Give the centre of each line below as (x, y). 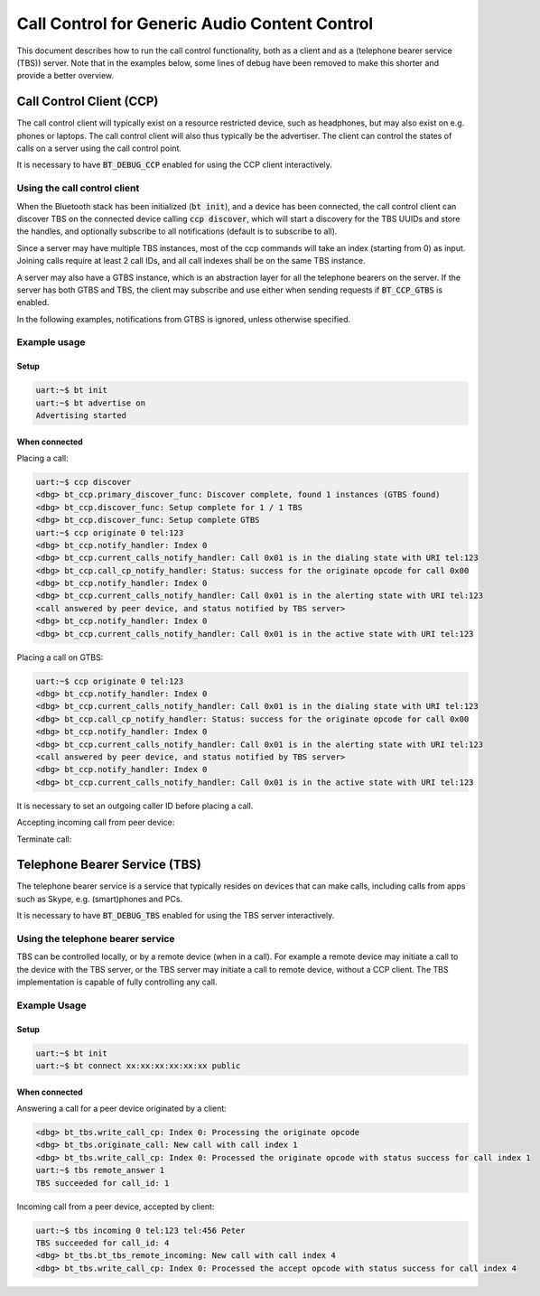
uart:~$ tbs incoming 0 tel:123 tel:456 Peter (140, 1230)
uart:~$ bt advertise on (91, 403)
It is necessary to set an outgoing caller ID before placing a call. (135, 806)
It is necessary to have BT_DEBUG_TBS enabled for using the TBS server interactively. (176, 916)
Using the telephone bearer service (96, 938)
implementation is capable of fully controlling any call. (117, 982)
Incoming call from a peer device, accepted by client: (116, 1207)
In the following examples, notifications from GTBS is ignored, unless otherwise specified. (184, 319)
